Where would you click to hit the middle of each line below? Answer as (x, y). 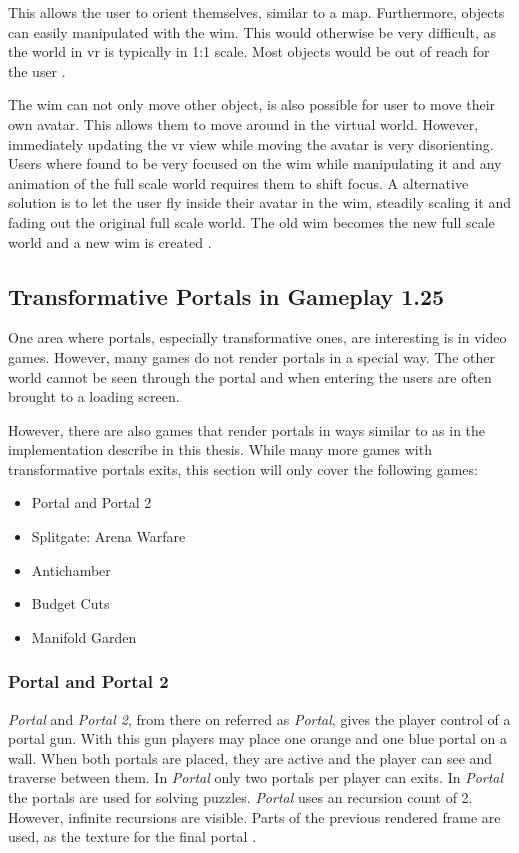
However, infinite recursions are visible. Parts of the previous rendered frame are (254, 816)
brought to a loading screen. (94, 396)
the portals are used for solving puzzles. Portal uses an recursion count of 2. (240, 797)
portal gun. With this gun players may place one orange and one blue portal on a (257, 738)
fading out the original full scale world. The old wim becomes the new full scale (251, 221)
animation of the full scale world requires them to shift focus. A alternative (238, 182)
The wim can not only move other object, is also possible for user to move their (252, 104)
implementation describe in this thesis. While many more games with (220, 449)
